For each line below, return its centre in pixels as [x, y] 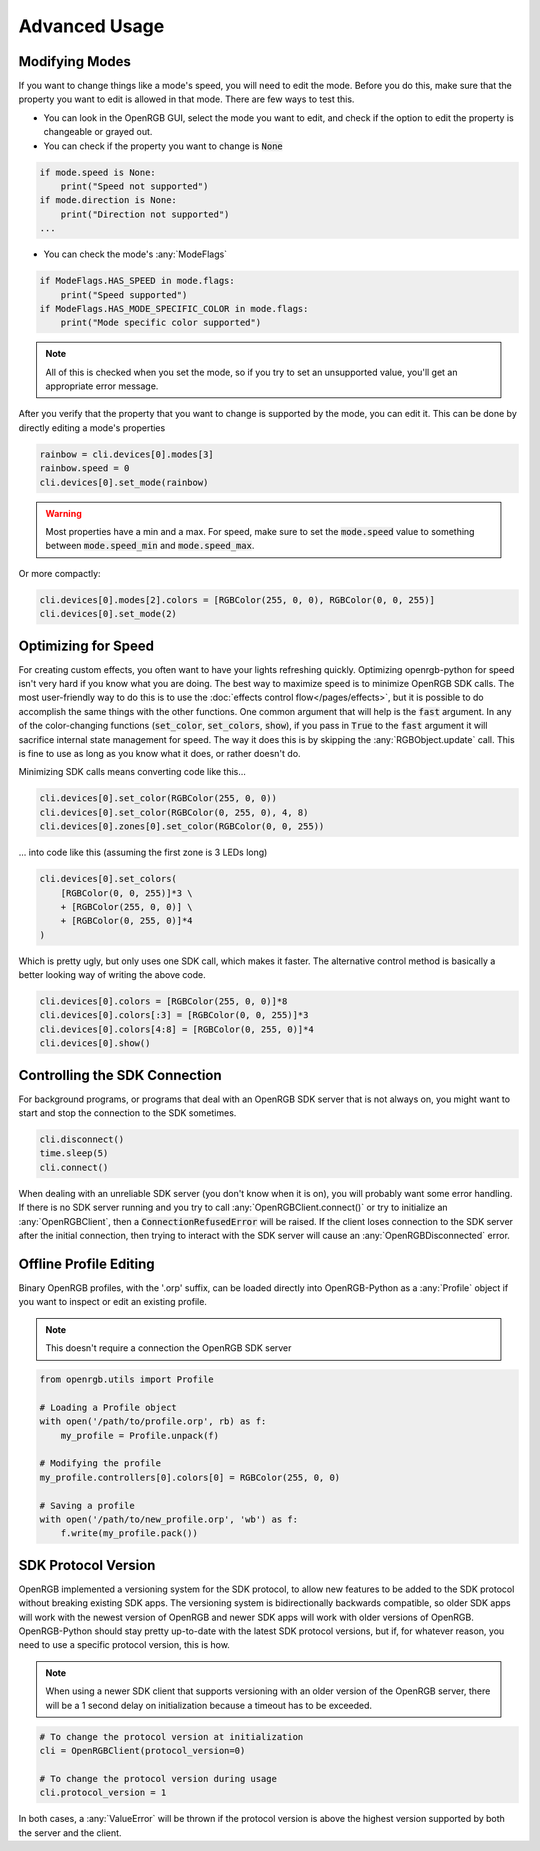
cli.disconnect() [82, 1139]
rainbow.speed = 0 [84, 468]
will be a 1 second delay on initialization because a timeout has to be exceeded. [209, 1705]
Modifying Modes [75, 61]
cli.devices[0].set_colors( [108, 879]
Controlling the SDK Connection [120, 1075]
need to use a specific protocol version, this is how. [124, 1645]
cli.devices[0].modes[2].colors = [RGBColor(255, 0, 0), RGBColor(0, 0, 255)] [237, 599]
